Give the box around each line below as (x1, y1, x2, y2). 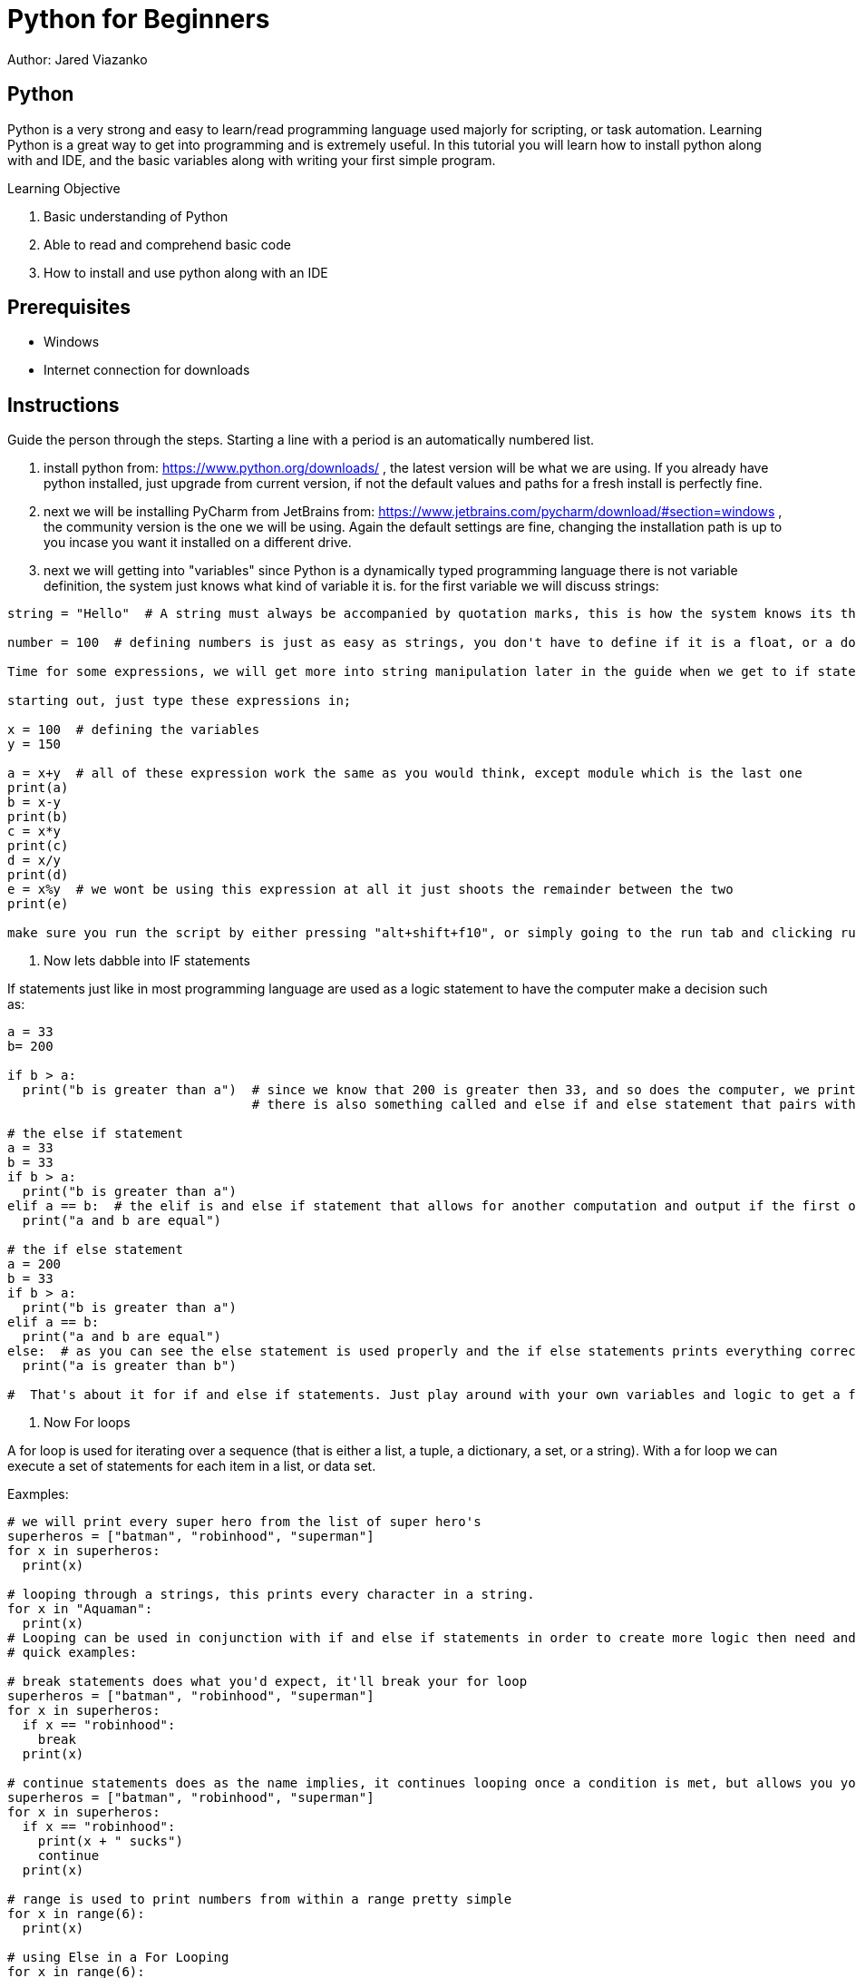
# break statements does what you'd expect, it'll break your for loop (7, 1674, 528, 1689)
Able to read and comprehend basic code (44, 236, 291, 252)
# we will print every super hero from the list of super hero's (7, 1514, 481, 1530)
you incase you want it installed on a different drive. (44, 534, 352, 551)
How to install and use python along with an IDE (44, 264, 328, 280)
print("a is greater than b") (22, 1358, 237, 1374)
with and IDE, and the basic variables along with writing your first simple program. (7, 152, 496, 168)
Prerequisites (7, 296, 131, 319)
